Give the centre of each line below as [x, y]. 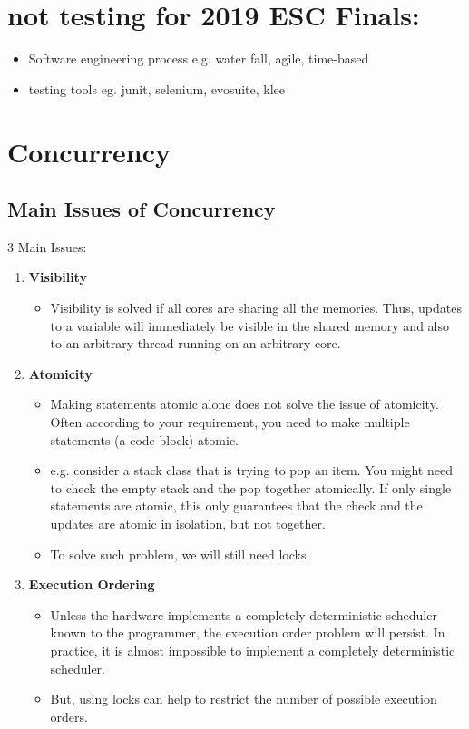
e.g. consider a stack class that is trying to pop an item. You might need [251, 470]
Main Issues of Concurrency [142, 209]
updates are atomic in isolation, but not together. [188, 524]
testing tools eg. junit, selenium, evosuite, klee [157, 88]
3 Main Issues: [47, 246]
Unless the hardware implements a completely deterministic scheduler [244, 614]
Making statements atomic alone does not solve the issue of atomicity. [244, 404]
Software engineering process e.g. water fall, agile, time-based [199, 58]
